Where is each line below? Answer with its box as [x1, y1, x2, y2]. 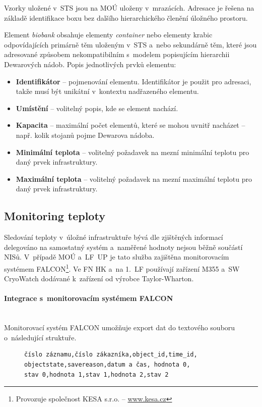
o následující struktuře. [4, 332, 77, 342]
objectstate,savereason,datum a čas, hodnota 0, [24, 361, 190, 368]
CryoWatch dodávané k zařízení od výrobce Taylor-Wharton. [4, 273, 194, 284]
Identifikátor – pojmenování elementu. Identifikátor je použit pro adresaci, [16, 76, 251, 86]
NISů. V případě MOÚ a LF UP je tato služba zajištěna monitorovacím [4, 251, 229, 262]
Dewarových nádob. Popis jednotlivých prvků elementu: [4, 59, 176, 69]
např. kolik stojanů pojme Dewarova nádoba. [16, 129, 155, 140]
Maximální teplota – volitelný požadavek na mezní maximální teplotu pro [16, 173, 252, 184]
